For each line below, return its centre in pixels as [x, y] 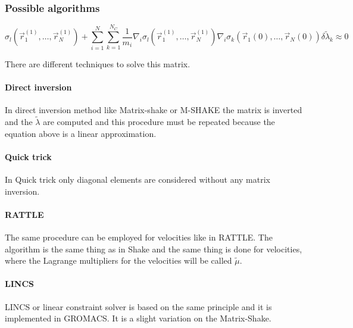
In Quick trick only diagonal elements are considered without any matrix [138, 179]
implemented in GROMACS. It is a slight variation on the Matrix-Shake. [138, 318]
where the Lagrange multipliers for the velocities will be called [118, 260]
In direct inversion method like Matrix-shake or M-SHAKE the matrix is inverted [154, 110]
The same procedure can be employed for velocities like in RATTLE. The [139, 237]
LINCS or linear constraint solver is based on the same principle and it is [138, 306]
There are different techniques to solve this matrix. [98, 63]
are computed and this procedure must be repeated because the [159, 121]
